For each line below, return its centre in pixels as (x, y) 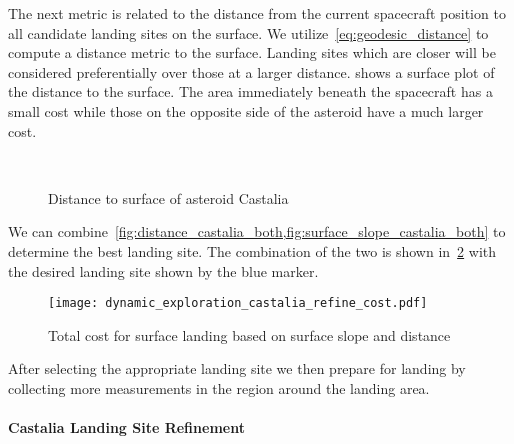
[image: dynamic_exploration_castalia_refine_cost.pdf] (238, 303)
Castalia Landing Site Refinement (126, 427)
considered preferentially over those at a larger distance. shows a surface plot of (251, 71)
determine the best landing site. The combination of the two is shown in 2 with (252, 250)
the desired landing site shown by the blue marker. (163, 270)
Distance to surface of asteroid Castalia (168, 197)
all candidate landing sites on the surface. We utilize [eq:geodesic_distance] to (248, 32)
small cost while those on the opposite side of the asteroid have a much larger (246, 110)
